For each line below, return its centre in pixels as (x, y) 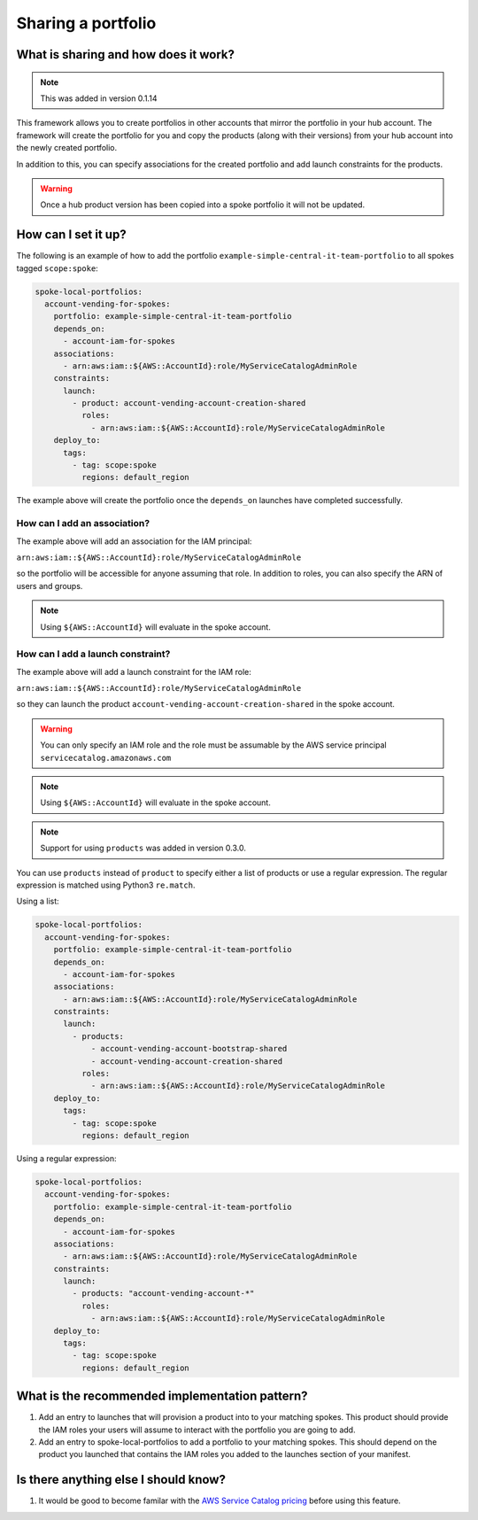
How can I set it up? (72, 235)
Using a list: (38, 901)
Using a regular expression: (66, 1158)
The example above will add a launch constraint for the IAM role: (134, 671)
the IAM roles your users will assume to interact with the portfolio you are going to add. (197, 1430)
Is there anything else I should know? (121, 1480)
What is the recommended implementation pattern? (162, 1396)
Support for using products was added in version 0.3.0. (143, 848)
